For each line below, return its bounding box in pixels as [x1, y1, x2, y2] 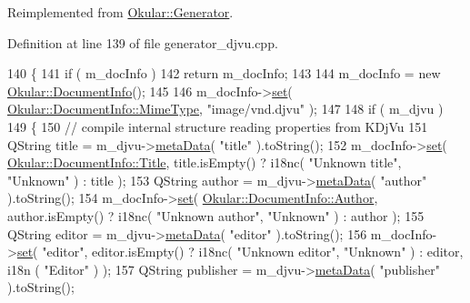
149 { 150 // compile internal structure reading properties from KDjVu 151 [7, 116, 428, 136]
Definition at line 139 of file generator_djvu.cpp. [7, 33, 278, 52]
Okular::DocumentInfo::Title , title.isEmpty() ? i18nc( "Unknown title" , [7, 153, 402, 172]
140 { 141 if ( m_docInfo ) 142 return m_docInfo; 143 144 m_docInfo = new [7, 64, 441, 83]
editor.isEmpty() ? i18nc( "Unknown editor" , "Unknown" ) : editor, [92, 242, 464, 261]
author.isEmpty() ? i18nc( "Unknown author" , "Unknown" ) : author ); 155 [7, 206, 425, 225]
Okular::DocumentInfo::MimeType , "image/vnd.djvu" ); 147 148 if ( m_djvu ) [7, 99, 444, 118]
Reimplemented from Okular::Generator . [7, 3, 234, 21]
